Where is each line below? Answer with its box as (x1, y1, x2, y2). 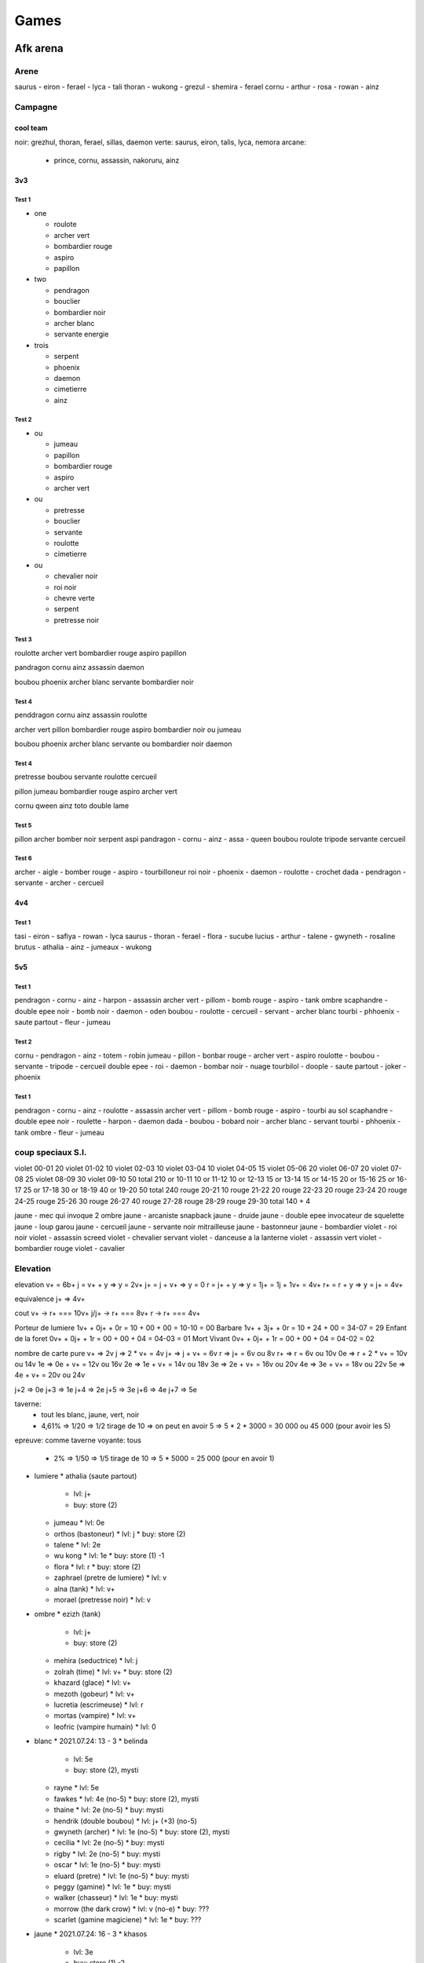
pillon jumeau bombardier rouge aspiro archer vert (14, 786, 178, 796)
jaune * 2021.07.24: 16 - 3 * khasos (34, 1929, 148, 1939)
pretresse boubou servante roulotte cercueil (14, 772, 157, 781)
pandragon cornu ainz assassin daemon (14, 663, 144, 672)
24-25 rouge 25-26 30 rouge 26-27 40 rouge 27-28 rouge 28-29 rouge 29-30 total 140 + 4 (14, 1196, 311, 1205)
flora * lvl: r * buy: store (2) (53, 1562, 141, 1571)
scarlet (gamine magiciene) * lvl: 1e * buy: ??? (53, 1915, 202, 1925)
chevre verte (53, 593, 96, 602)
